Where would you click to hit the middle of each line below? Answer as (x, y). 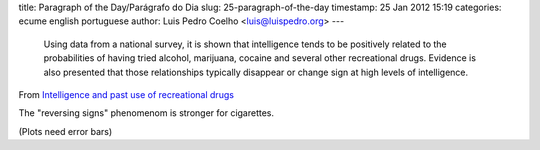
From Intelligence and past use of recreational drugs (126, 94)
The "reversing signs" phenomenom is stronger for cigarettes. (146, 113)
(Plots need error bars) (65, 131)
